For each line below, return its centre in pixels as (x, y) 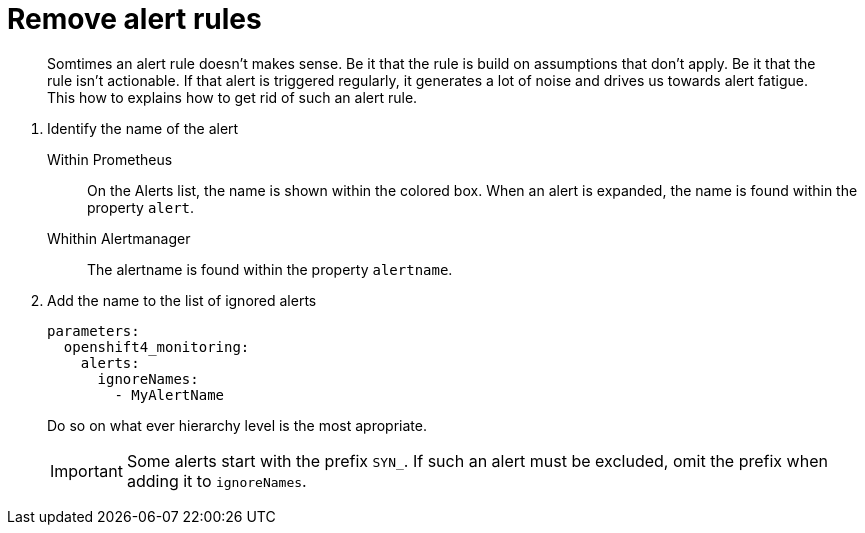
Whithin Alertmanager (119, 238)
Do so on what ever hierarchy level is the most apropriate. (237, 425)
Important (86, 470)
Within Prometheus (110, 159)
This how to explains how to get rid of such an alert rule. (232, 97)
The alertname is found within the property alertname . (270, 269)
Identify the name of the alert (143, 128)
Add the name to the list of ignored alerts (182, 300)
